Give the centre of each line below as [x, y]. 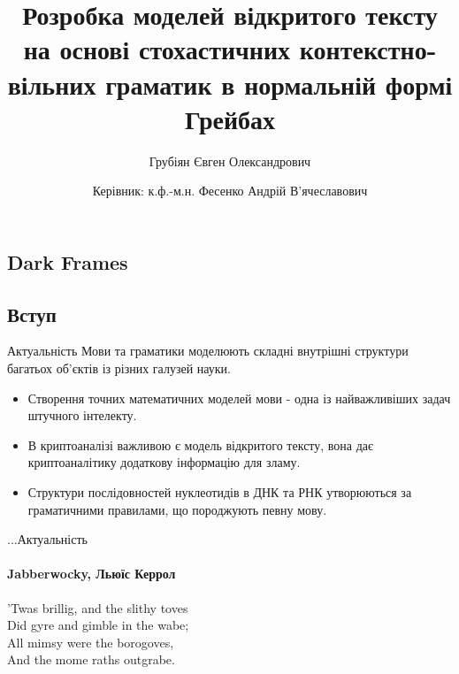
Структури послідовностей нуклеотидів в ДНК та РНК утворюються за [220, 492]
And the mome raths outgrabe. [91, 659]
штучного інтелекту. [82, 415]
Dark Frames [68, 261]
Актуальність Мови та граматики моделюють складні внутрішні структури [208, 351]
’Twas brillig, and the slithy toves [98, 607]
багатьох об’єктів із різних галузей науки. [119, 368]
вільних [52, 84]
